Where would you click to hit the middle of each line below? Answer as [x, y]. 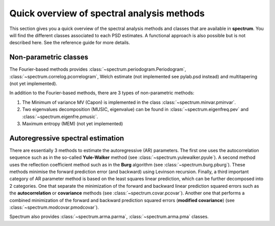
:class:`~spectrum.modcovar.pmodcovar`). [54, 207]
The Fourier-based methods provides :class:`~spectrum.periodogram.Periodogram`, [98, 69]
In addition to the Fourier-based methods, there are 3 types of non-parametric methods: [102, 93]
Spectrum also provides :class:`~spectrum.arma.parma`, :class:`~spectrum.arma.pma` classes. [109, 217]
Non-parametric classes [49, 57]
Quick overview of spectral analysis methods [107, 13]
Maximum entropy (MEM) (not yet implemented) [73, 123]
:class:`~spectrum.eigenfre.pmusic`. [60, 117]
